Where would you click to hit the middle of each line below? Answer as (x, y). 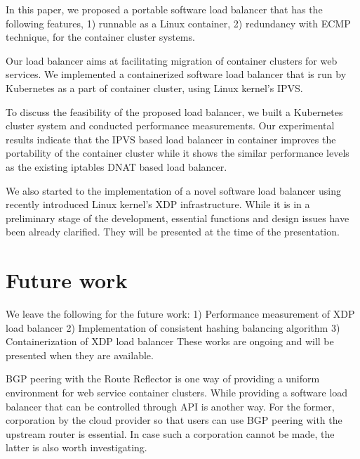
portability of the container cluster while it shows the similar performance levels (178, 153)
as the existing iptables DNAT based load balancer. (116, 166)
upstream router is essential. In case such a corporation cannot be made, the (170, 433)
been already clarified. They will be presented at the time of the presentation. (173, 232)
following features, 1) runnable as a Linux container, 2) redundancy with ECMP (178, 23)
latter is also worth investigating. (76, 447)
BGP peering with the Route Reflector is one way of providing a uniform (163, 379)
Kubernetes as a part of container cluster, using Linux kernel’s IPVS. (154, 88)
